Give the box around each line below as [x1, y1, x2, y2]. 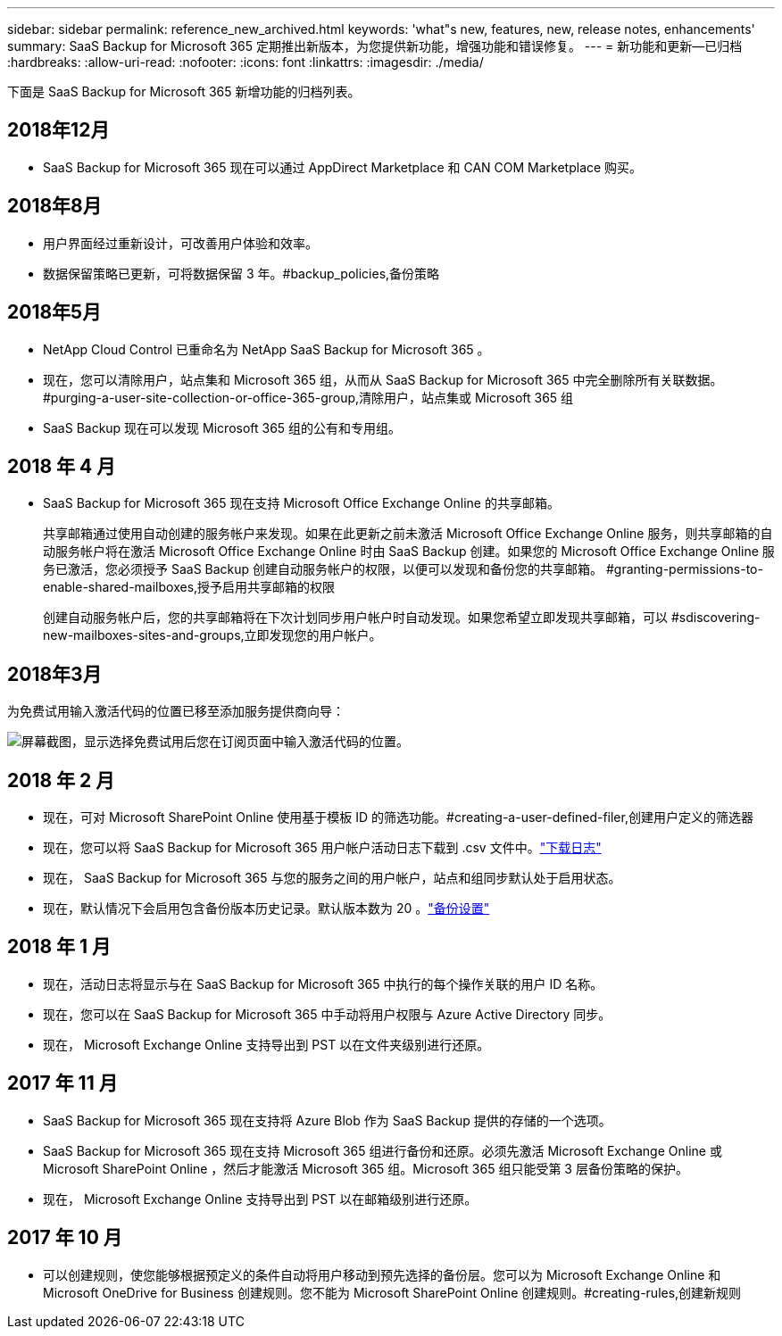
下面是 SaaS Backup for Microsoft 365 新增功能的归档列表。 [7, 84, 361, 99]
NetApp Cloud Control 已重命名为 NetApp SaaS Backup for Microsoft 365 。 [43, 341, 490, 357]
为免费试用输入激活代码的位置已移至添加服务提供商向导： [7, 703, 345, 719]
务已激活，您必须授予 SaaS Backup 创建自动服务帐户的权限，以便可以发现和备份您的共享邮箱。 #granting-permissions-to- [43, 561, 763, 577]
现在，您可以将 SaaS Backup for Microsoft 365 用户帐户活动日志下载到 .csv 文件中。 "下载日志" [43, 840, 602, 856]
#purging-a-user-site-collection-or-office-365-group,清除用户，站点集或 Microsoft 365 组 [43, 389, 574, 405]
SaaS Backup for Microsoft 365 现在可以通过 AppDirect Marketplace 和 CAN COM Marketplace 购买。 [43, 159, 643, 175]
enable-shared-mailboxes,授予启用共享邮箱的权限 [43, 579, 336, 595]
